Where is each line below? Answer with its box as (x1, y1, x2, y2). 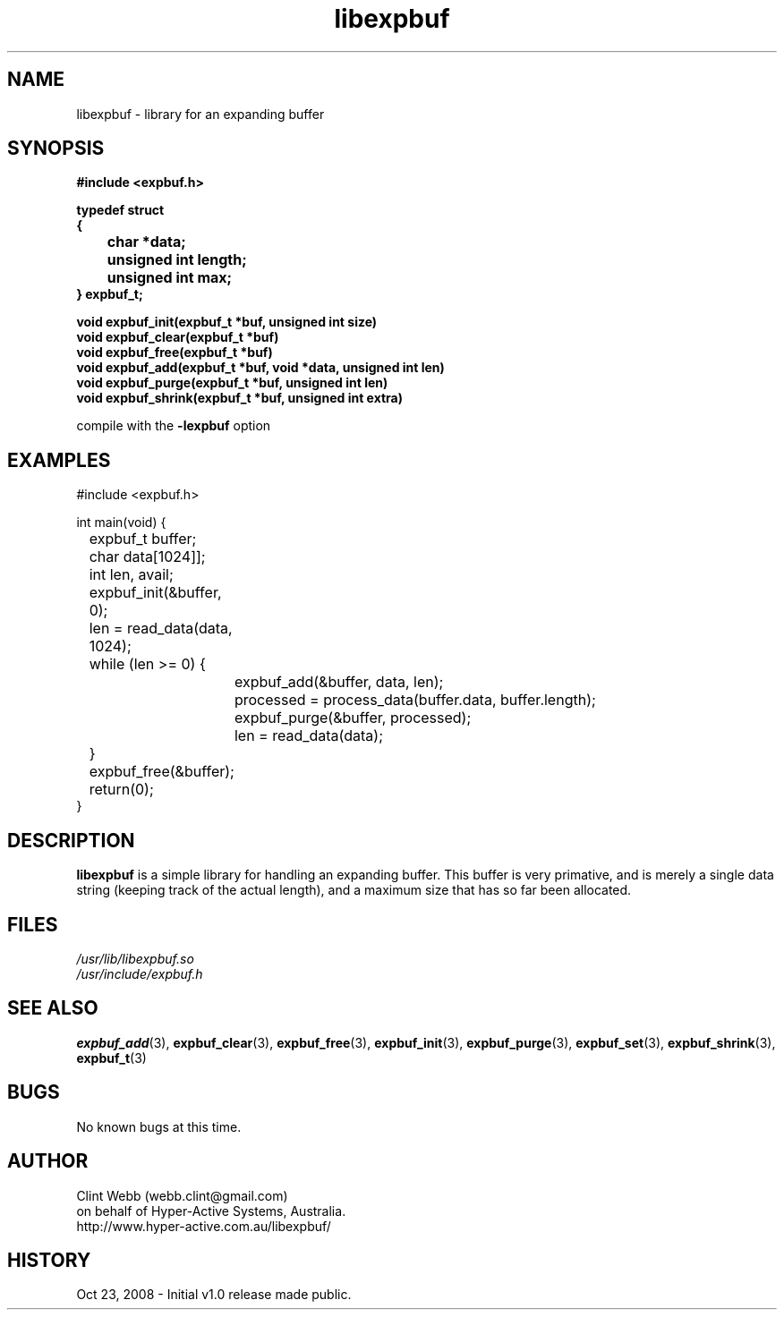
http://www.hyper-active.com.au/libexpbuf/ (76, 1218, 331, 1234)
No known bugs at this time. (76, 1118, 242, 1134)
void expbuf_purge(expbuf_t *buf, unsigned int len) (76, 375, 388, 391)
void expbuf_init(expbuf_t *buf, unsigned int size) (76, 314, 378, 330)
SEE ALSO (7, 997, 98, 1020)
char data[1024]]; (89, 548, 206, 566)
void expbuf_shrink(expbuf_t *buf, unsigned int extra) (76, 390, 404, 406)
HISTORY (7, 1248, 91, 1271)
